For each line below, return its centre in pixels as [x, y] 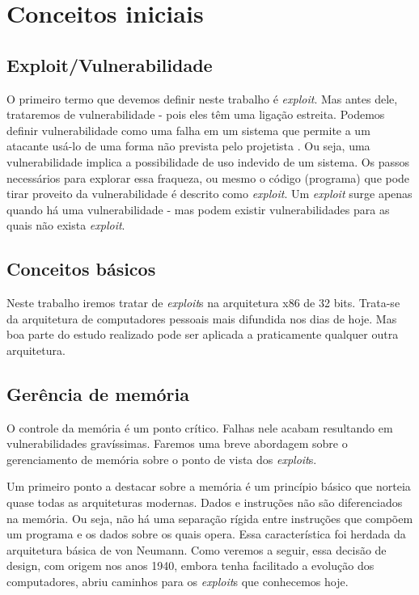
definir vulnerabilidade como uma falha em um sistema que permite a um [188, 130]
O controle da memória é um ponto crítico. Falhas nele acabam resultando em [200, 427]
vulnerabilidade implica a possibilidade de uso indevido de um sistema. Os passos [208, 161]
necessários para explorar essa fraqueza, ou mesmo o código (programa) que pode [208, 177]
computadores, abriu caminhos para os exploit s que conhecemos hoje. [178, 582]
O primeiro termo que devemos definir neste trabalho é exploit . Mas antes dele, [202, 98]
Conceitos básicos [81, 269]
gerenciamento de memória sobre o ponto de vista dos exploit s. [162, 459]
